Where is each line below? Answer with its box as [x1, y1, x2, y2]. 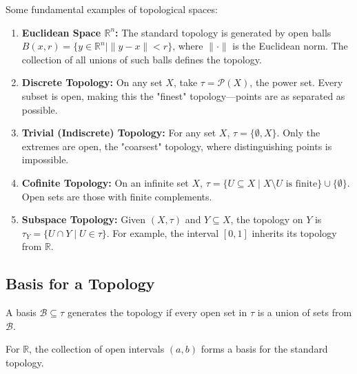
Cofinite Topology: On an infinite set [21, 175, 189, 189]
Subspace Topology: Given [21, 212, 146, 227]
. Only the [276, 125, 320, 140]
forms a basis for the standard [201, 342, 328, 356]
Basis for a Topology [6, 273, 155, 294]
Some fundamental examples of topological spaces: [6, 2, 218, 16]
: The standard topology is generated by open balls [115, 25, 331, 39]
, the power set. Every [249, 75, 343, 90]
